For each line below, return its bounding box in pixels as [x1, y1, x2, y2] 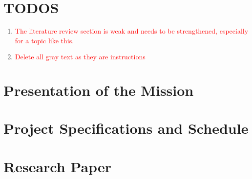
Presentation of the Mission [3, 80, 194, 100]
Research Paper [3, 156, 111, 176]
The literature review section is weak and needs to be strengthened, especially [15, 26, 249, 36]
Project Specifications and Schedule [3, 118, 249, 138]
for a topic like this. [15, 35, 74, 45]
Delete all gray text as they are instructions [15, 52, 146, 62]
